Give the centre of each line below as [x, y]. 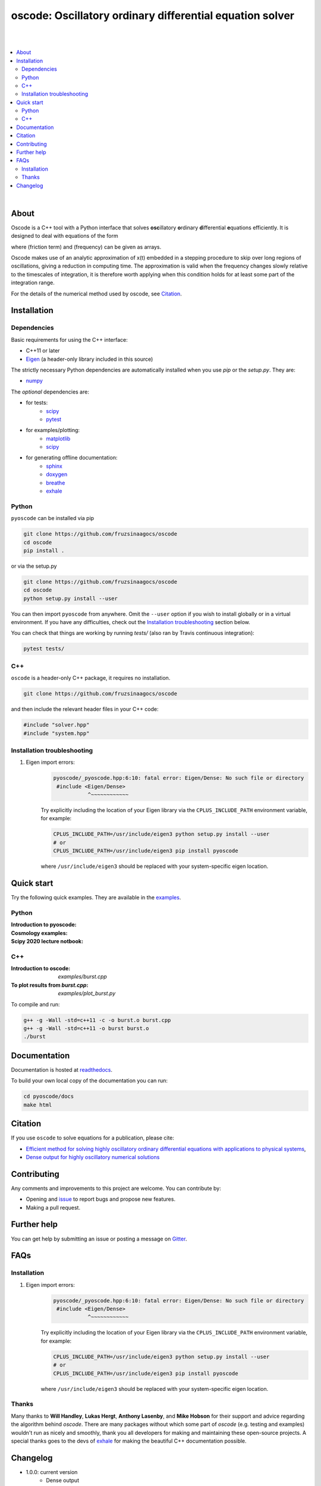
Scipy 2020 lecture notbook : [47, 941]
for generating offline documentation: [72, 458]
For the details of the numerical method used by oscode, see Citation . [97, 294]
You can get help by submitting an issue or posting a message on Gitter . [99, 1239]
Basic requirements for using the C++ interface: [69, 339]
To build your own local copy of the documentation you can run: [89, 1081]
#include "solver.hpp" [56, 725]
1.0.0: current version [52, 1472]
